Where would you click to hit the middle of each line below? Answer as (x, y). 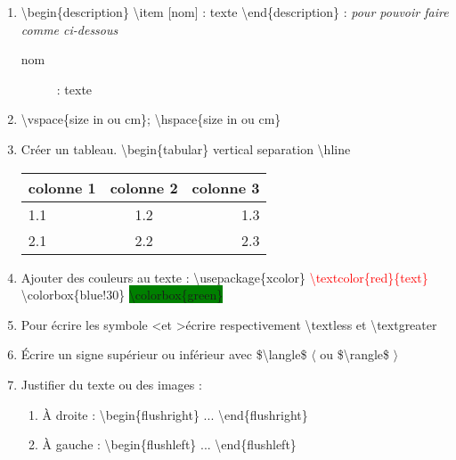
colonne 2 (144, 187)
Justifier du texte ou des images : (111, 384)
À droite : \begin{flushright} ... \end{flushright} (175, 414)
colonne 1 (62, 187)
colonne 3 (226, 187)
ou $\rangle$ (355, 354)
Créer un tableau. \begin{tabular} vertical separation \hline (186, 148)
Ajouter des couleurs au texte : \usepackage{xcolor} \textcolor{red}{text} (224, 277)
